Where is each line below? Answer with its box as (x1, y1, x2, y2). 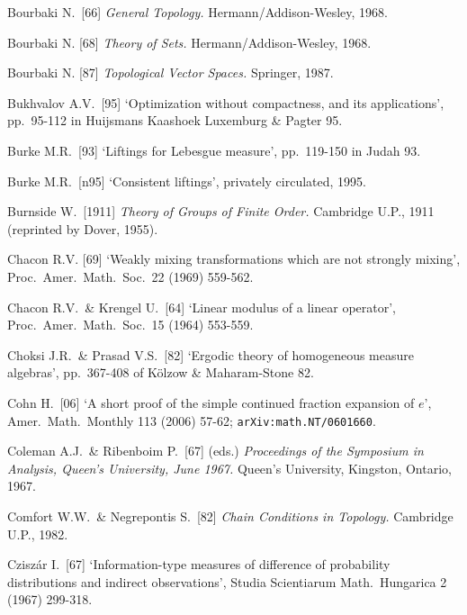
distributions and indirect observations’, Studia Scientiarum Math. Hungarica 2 (7, 572, 447, 591)
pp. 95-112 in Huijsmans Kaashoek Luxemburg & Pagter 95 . (7, 111, 343, 130)
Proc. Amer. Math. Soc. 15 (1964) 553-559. (7, 315, 254, 334)
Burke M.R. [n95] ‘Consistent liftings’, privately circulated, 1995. (7, 171, 366, 190)
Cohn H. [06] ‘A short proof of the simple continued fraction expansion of (7, 393, 415, 412)
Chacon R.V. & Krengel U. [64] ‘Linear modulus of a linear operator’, (7, 297, 396, 316)
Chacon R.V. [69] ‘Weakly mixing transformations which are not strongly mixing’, (7, 249, 461, 268)
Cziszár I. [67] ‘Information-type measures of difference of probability (7, 555, 391, 574)
